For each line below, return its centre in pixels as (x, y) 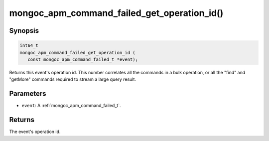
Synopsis (24, 31)
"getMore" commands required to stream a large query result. (73, 79)
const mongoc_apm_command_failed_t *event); (83, 59)
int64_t (29, 46)
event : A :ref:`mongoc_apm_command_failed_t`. (71, 106)
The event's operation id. (35, 132)
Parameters (28, 94)
